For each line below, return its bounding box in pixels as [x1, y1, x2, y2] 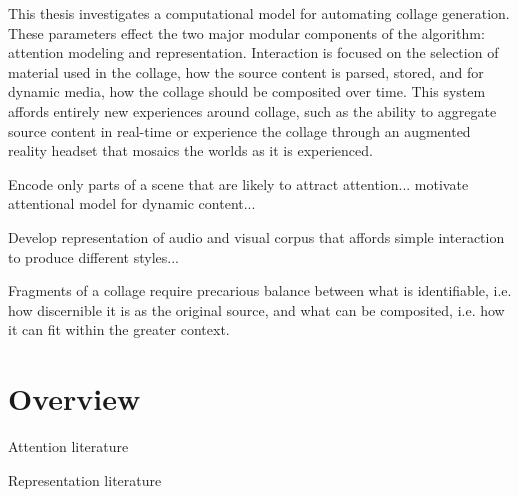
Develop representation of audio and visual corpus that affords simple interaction [8, 226, 505, 247]
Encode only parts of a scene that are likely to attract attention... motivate [8, 173, 469, 194]
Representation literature [8, 469, 162, 490]
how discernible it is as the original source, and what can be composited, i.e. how [8, 299, 505, 320]
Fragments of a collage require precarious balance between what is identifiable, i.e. [8, 280, 512, 301]
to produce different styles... [8, 246, 179, 267]
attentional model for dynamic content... [8, 193, 256, 214]
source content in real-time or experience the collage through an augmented [8, 120, 471, 141]
